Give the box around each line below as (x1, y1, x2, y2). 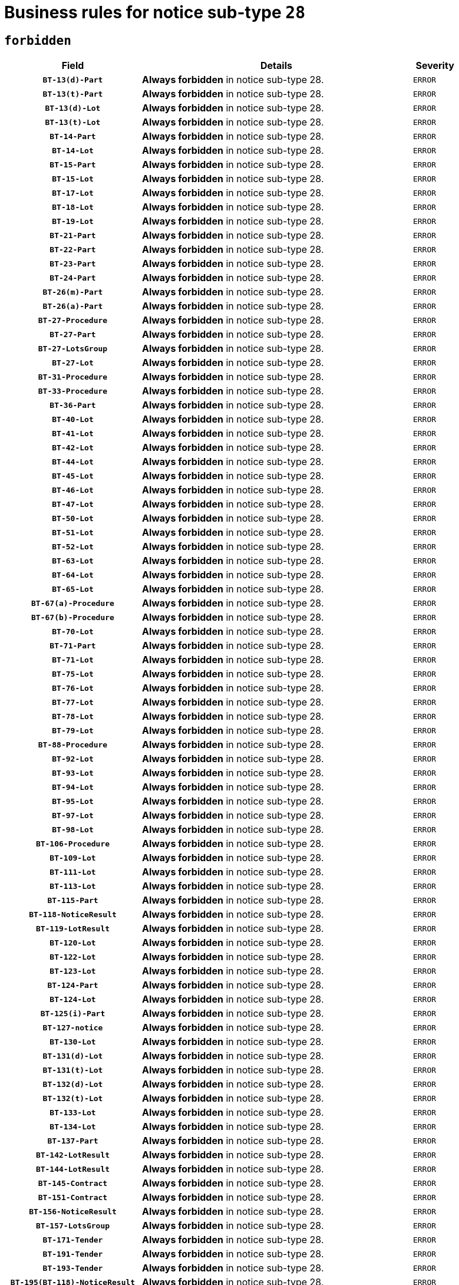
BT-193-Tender (42, 1263, 103, 1273)
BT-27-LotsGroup (38, 344, 108, 353)
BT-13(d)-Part (42, 75, 103, 84)
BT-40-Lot (52, 414, 94, 424)
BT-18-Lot (52, 202, 94, 212)
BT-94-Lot (52, 782, 94, 792)
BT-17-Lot (52, 188, 94, 197)
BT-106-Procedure (35, 839, 110, 848)
